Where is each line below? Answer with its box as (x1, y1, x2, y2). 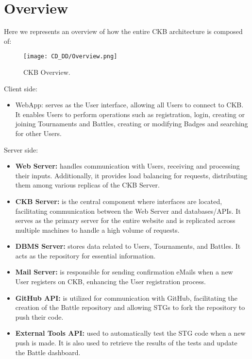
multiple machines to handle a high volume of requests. (15, 224, 180, 235)
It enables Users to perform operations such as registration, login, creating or (15, 109, 245, 119)
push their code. (15, 311, 64, 322)
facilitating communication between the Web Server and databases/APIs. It (15, 205, 241, 216)
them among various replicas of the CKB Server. (15, 180, 160, 190)
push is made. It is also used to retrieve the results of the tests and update (15, 338, 237, 348)
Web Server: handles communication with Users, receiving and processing (15, 161, 240, 171)
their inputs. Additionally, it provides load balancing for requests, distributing (15, 170, 248, 180)
